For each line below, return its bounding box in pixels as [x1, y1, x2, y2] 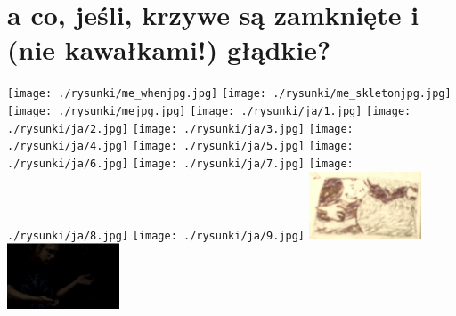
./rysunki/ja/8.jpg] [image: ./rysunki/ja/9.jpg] [7, 229, 305, 242]
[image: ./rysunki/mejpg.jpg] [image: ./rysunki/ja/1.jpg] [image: [7, 104, 411, 117]
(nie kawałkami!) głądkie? [7, 31, 331, 68]
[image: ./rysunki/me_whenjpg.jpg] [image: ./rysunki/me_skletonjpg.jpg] [7, 87, 452, 101]
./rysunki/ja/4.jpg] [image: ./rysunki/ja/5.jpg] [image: [7, 140, 354, 153]
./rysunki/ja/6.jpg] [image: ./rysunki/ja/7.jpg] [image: [7, 157, 354, 170]
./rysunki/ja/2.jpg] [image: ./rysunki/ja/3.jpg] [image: [7, 122, 354, 135]
